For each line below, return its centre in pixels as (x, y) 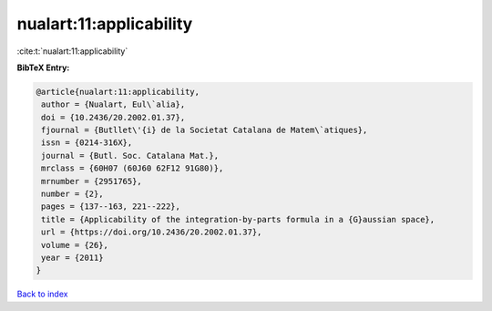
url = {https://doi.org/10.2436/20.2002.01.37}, (152, 232)
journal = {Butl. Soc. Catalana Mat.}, (130, 155)
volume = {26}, (75, 245)
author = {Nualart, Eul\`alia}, (113, 104)
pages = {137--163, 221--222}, (111, 207)
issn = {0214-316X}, (87, 143)
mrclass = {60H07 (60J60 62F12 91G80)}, (133, 168)
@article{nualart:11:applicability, (118, 92)
